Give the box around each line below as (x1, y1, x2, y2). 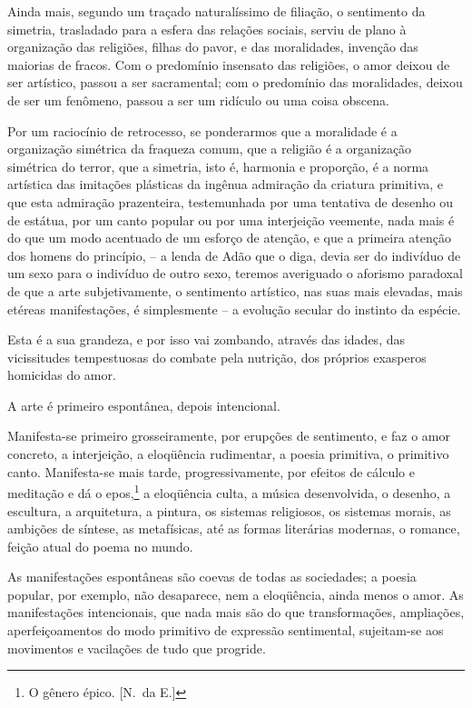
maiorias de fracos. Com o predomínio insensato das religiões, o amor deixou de (7, 55, 450, 74)
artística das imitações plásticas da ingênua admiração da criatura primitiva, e (7, 175, 444, 194)
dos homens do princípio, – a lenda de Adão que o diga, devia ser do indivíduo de (7, 245, 461, 264)
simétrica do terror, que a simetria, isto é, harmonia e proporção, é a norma (7, 156, 429, 175)
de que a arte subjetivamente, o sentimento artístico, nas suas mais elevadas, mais (7, 281, 463, 300)
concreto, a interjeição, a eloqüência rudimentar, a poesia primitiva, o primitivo (7, 444, 449, 464)
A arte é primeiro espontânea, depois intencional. (7, 395, 280, 414)
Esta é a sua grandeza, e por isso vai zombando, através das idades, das (7, 330, 405, 349)
